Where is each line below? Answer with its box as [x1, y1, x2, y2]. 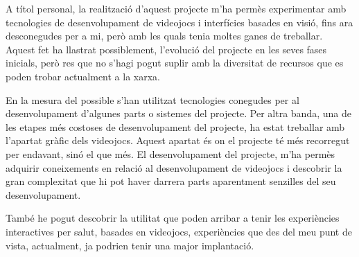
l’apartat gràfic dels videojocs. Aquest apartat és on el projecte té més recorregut [6, 133, 350, 148]
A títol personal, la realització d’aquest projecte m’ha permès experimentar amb [6, 1, 347, 15]
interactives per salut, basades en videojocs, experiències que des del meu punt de [6, 224, 352, 238]
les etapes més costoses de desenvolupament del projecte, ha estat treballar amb [6, 119, 345, 134]
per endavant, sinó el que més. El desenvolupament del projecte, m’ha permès [6, 146, 335, 161]
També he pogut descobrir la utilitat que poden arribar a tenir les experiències [6, 211, 340, 225]
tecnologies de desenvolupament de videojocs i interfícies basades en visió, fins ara [6, 15, 353, 29]
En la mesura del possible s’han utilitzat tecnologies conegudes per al [6, 92, 299, 107]
